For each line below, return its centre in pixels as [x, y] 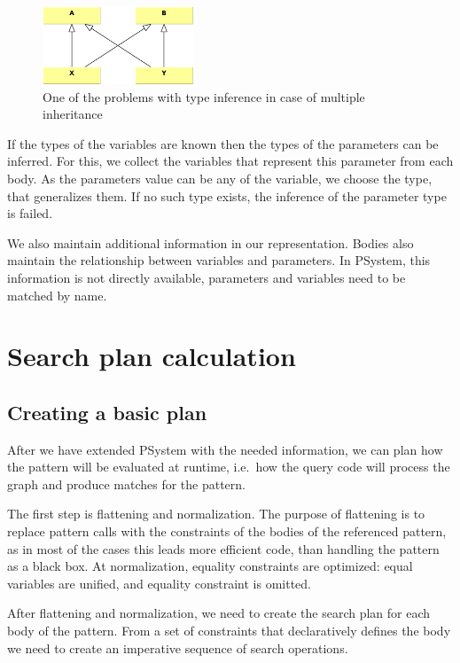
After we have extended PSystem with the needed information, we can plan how [225, 449]
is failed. [30, 213]
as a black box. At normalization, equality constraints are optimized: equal [210, 566]
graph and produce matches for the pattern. [126, 484]
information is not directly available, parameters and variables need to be [207, 277]
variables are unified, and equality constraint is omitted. [159, 583]
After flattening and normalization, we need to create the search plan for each [219, 613]
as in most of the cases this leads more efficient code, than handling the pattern [223, 548]
